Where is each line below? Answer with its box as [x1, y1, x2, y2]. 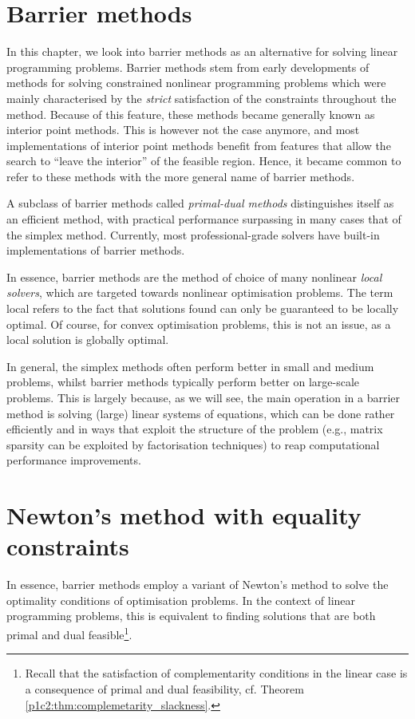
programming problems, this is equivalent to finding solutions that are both [6, 607, 376, 624]
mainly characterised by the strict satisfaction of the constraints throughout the [6, 89, 397, 106]
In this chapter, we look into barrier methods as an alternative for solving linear [6, 43, 398, 60]
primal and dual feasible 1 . [6, 624, 132, 642]
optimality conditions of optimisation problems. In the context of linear [6, 591, 356, 608]
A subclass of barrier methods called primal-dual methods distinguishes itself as [6, 195, 394, 211]
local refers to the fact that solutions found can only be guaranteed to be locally [6, 300, 399, 317]
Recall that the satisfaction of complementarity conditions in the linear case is [25, 665, 408, 681]
